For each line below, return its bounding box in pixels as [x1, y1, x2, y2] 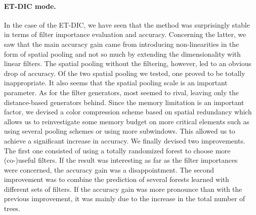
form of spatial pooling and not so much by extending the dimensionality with [4, 48, 241, 59]
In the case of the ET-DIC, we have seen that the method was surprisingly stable [4, 19, 250, 30]
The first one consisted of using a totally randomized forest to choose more [4, 145, 231, 155]
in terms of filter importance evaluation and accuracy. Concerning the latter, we [4, 29, 246, 39]
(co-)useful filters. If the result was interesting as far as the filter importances [4, 155, 238, 165]
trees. [4, 203, 20, 214]
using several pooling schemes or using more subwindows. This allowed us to [4, 126, 235, 136]
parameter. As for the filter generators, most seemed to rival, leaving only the [4, 87, 239, 97]
